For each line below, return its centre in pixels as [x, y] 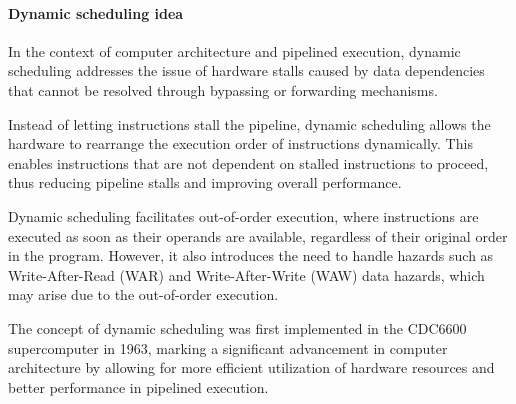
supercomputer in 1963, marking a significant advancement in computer [228, 347]
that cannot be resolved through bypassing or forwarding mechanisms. [223, 89]
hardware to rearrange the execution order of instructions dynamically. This [240, 143]
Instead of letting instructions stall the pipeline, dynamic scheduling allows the [249, 123]
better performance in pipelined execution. [138, 386]
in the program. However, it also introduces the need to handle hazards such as [251, 255]
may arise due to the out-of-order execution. [143, 294]
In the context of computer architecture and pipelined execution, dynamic [234, 50]
